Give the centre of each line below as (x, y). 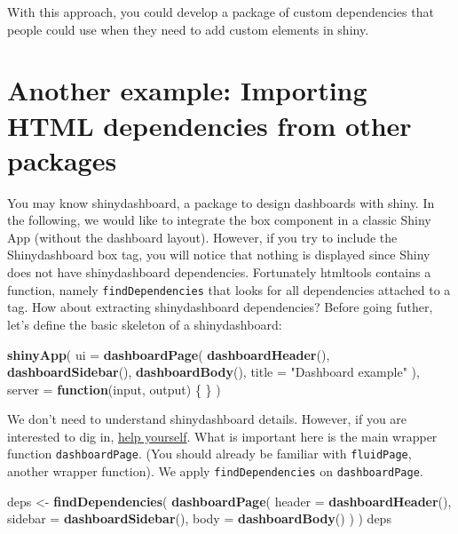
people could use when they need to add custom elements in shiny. (188, 29)
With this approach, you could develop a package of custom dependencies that (221, 12)
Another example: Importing (187, 90)
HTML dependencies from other (209, 125)
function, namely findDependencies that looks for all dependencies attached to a (229, 289)
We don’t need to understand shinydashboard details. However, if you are (207, 419)
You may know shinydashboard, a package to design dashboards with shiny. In (221, 202)
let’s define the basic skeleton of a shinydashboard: (145, 324)
